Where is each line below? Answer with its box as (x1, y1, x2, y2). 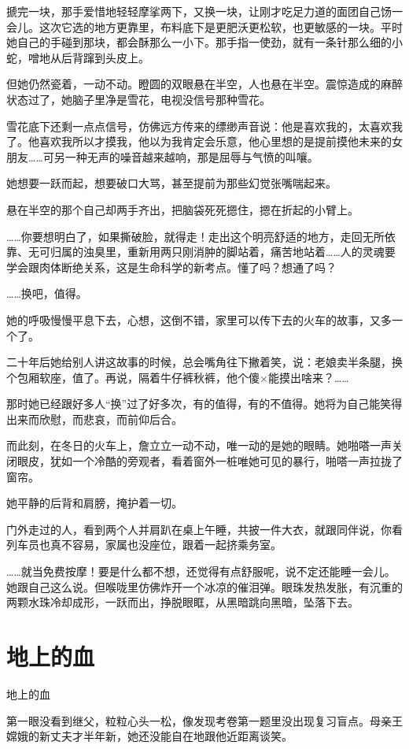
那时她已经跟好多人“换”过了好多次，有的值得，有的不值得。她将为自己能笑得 (6, 395, 403, 412)
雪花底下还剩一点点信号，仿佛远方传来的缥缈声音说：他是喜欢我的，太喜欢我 (6, 117, 403, 134)
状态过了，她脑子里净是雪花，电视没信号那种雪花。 (6, 91, 271, 107)
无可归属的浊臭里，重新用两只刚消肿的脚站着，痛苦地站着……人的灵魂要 (28, 243, 396, 260)
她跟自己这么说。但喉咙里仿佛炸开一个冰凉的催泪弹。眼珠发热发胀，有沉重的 (6, 578, 403, 595)
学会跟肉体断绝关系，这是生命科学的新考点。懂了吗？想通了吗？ (6, 258, 337, 275)
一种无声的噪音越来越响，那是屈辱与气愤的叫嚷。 (64, 148, 319, 165)
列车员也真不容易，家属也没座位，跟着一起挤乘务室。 (6, 536, 282, 553)
